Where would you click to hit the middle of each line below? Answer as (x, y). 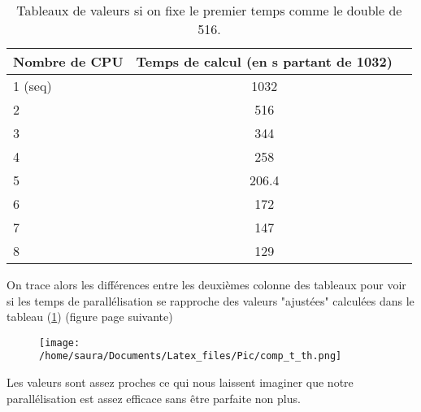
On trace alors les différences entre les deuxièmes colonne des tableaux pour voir (206, 284)
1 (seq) (33, 86)
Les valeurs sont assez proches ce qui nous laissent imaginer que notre (180, 382)
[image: (60, 343)
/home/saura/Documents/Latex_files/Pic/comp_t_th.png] (191, 356)
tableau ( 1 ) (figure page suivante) (90, 317)
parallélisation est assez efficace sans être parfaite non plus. (154, 398)
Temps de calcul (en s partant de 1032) (264, 61)
